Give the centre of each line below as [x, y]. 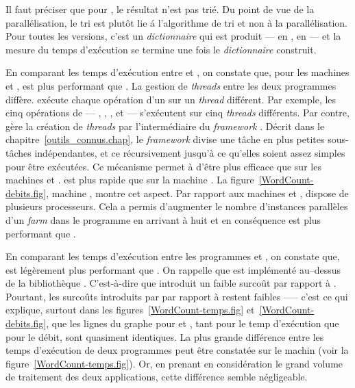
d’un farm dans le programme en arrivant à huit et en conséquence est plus [163, 219]
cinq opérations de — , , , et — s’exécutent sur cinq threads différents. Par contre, [177, 113]
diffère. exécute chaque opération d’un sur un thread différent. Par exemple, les [171, 99]
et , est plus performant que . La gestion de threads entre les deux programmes [171, 85]
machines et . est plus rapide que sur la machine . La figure [130, 180]
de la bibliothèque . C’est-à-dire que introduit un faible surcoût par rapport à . [171, 283]
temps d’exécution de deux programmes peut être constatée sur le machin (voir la [177, 350]
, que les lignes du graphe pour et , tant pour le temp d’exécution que [193, 323]
